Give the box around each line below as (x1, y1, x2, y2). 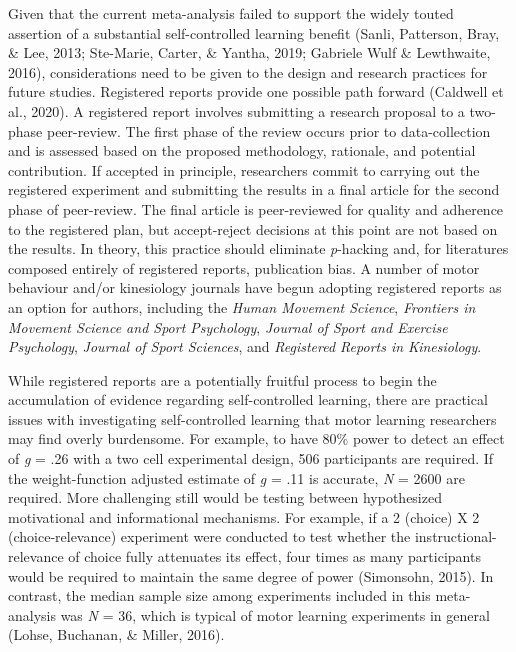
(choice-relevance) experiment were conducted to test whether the (8, 526, 411, 547)
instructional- (414, 526, 497, 547)
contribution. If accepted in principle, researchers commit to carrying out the (8, 159, 480, 180)
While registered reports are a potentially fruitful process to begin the (8, 369, 437, 390)
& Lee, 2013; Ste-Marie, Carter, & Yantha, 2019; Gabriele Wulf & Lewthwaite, (8, 42, 491, 63)
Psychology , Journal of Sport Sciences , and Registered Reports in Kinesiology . (8, 336, 482, 357)
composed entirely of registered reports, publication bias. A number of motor (8, 257, 480, 278)
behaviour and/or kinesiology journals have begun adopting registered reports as (8, 277, 502, 298)
